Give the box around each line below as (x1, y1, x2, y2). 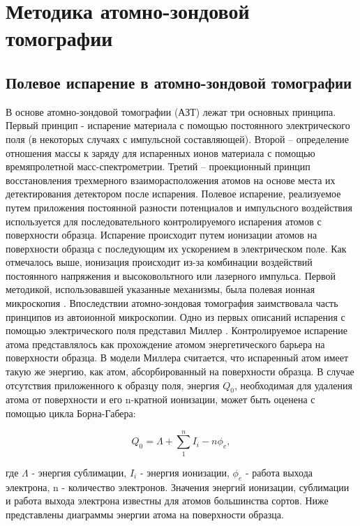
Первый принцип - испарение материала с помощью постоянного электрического (6, 118, 350, 133)
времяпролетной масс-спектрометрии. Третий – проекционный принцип (6, 159, 310, 174)
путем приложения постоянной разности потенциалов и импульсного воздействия (6, 200, 352, 214)
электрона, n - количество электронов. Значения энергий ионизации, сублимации (6, 479, 350, 494)
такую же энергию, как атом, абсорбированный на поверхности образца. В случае (6, 364, 354, 379)
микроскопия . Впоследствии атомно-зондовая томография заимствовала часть (6, 296, 338, 310)
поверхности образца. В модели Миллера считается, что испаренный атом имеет (6, 350, 349, 365)
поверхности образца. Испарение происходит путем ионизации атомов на (6, 227, 317, 242)
